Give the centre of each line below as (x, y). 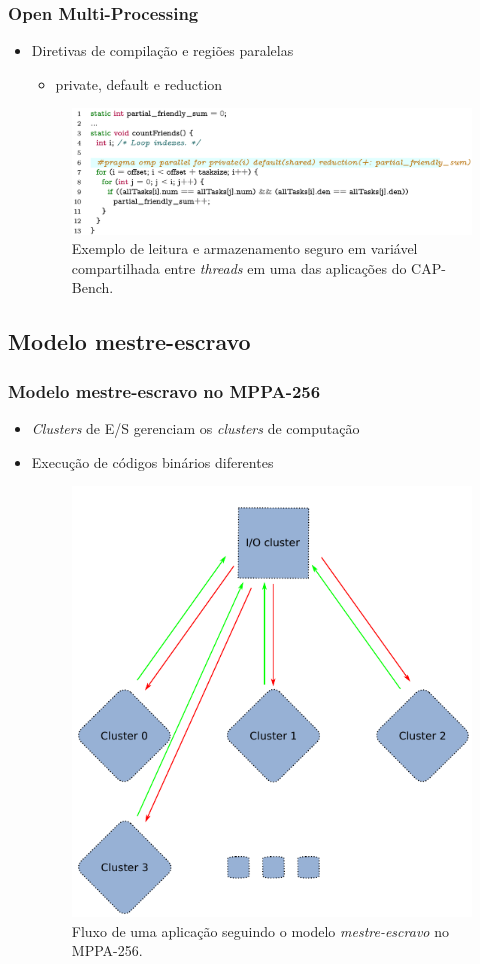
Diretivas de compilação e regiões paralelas (162, 50)
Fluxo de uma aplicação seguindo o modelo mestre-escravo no (260, 930)
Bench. (92, 287)
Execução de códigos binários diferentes (152, 461)
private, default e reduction (139, 83)
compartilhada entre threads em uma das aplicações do (239, 267)
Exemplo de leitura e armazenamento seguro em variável (244, 248)
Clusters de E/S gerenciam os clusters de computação (195, 428)
